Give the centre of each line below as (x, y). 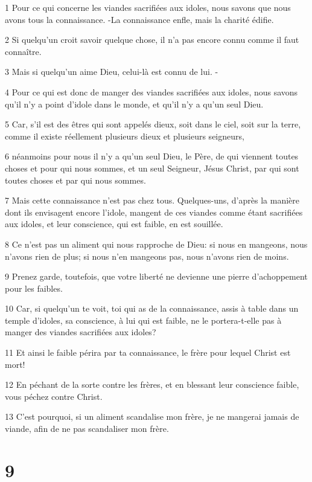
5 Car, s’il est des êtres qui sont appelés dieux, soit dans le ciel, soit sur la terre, (153, 124)
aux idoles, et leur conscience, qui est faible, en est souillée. (114, 224)
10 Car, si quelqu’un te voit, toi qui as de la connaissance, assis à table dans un (152, 308)
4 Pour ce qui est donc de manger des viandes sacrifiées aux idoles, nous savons (151, 92)
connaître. (23, 51)
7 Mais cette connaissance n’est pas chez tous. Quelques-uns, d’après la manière (152, 200)
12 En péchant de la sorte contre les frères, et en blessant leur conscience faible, (152, 384)
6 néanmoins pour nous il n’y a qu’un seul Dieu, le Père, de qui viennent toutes (152, 156)
